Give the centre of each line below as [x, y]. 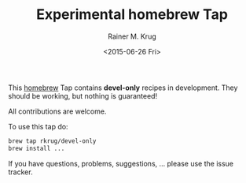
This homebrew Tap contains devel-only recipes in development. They [123, 88]
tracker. [20, 172]
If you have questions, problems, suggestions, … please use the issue [121, 163]
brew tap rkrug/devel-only [52, 141]
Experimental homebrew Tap [132, 15]
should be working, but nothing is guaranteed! [83, 95]
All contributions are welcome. [57, 111]
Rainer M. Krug [132, 36]
